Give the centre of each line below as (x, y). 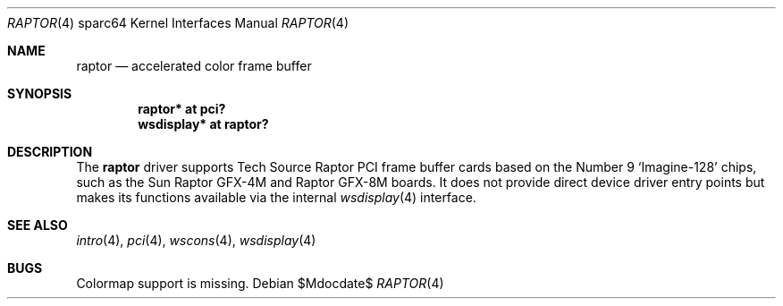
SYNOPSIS (40, 93)
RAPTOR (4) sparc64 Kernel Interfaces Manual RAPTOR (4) (178, 23)
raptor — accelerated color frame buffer (194, 66)
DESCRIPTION (50, 152)
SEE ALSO (38, 225)
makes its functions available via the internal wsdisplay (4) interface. (276, 197)
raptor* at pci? (182, 109)
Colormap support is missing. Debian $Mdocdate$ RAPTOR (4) (260, 283)
